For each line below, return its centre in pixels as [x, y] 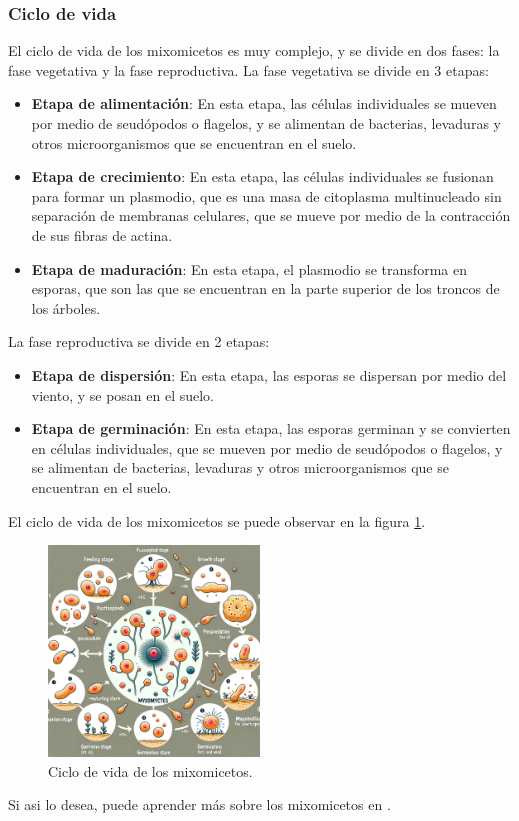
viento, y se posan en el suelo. [123, 394]
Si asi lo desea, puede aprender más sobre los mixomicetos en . [199, 804]
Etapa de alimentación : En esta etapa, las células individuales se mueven [264, 103]
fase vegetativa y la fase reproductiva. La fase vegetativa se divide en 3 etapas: [248, 69]
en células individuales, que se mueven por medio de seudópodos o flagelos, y [267, 447]
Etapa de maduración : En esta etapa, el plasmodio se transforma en [249, 268]
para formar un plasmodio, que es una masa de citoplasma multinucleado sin [266, 195]
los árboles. [66, 307]
